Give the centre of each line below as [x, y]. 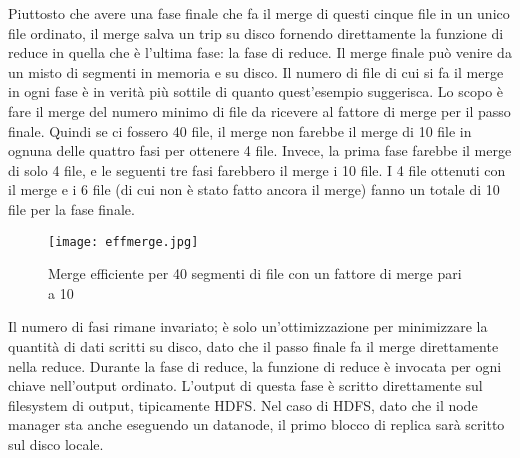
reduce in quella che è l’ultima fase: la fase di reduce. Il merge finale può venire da [260, 52]
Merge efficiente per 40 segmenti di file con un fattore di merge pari [255, 273]
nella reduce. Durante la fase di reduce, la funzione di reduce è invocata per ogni [255, 365]
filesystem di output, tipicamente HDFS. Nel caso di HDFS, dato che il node [243, 404]
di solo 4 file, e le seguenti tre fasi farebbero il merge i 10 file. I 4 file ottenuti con [257, 169]
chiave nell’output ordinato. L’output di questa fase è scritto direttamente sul [245, 385]
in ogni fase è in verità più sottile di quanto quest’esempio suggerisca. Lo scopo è [256, 91]
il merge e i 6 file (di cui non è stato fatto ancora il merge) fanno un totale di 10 [254, 189]
